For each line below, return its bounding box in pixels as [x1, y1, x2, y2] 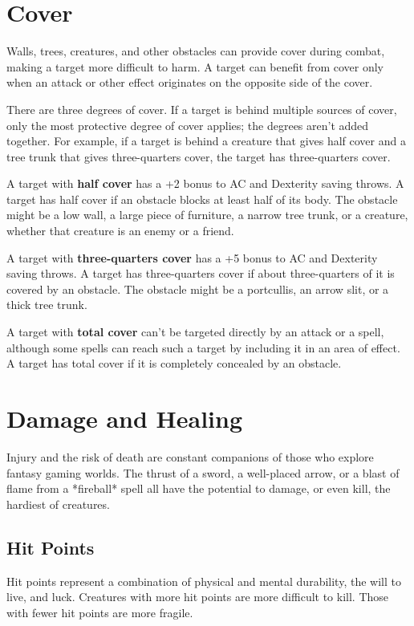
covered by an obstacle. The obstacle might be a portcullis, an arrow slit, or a [6, 280, 389, 297]
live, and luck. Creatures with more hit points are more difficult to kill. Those [6, 588, 389, 605]
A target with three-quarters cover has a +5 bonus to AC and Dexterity [6, 249, 378, 266]
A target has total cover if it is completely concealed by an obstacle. [6, 355, 342, 372]
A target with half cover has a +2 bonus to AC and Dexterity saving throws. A [6, 175, 404, 192]
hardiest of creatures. [6, 495, 110, 512]
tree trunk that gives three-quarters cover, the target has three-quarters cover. [6, 148, 391, 165]
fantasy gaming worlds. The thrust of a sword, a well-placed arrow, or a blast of [6, 464, 400, 481]
